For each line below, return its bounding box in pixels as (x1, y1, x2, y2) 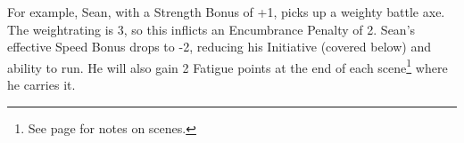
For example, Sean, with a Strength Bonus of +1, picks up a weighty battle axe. (7, 3, 445, 20)
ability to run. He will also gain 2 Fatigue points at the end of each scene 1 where (7, 55, 448, 76)
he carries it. (7, 75, 76, 94)
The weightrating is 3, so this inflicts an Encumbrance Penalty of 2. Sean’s (7, 20, 416, 38)
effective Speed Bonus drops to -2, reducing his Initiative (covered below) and (7, 37, 431, 56)
